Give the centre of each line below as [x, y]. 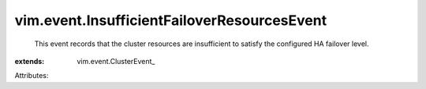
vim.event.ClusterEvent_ [116, 61]
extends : [30, 61]
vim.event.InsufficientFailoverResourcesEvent [171, 20]
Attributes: [32, 76]
